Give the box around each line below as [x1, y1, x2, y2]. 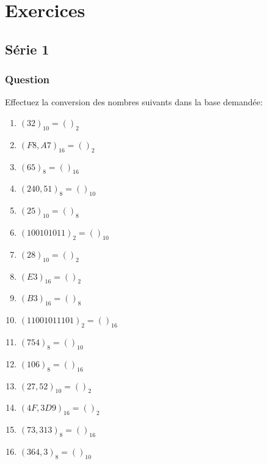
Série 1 [5, 39, 49, 58]
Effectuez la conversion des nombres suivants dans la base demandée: [5, 95, 263, 108]
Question [5, 72, 50, 87]
